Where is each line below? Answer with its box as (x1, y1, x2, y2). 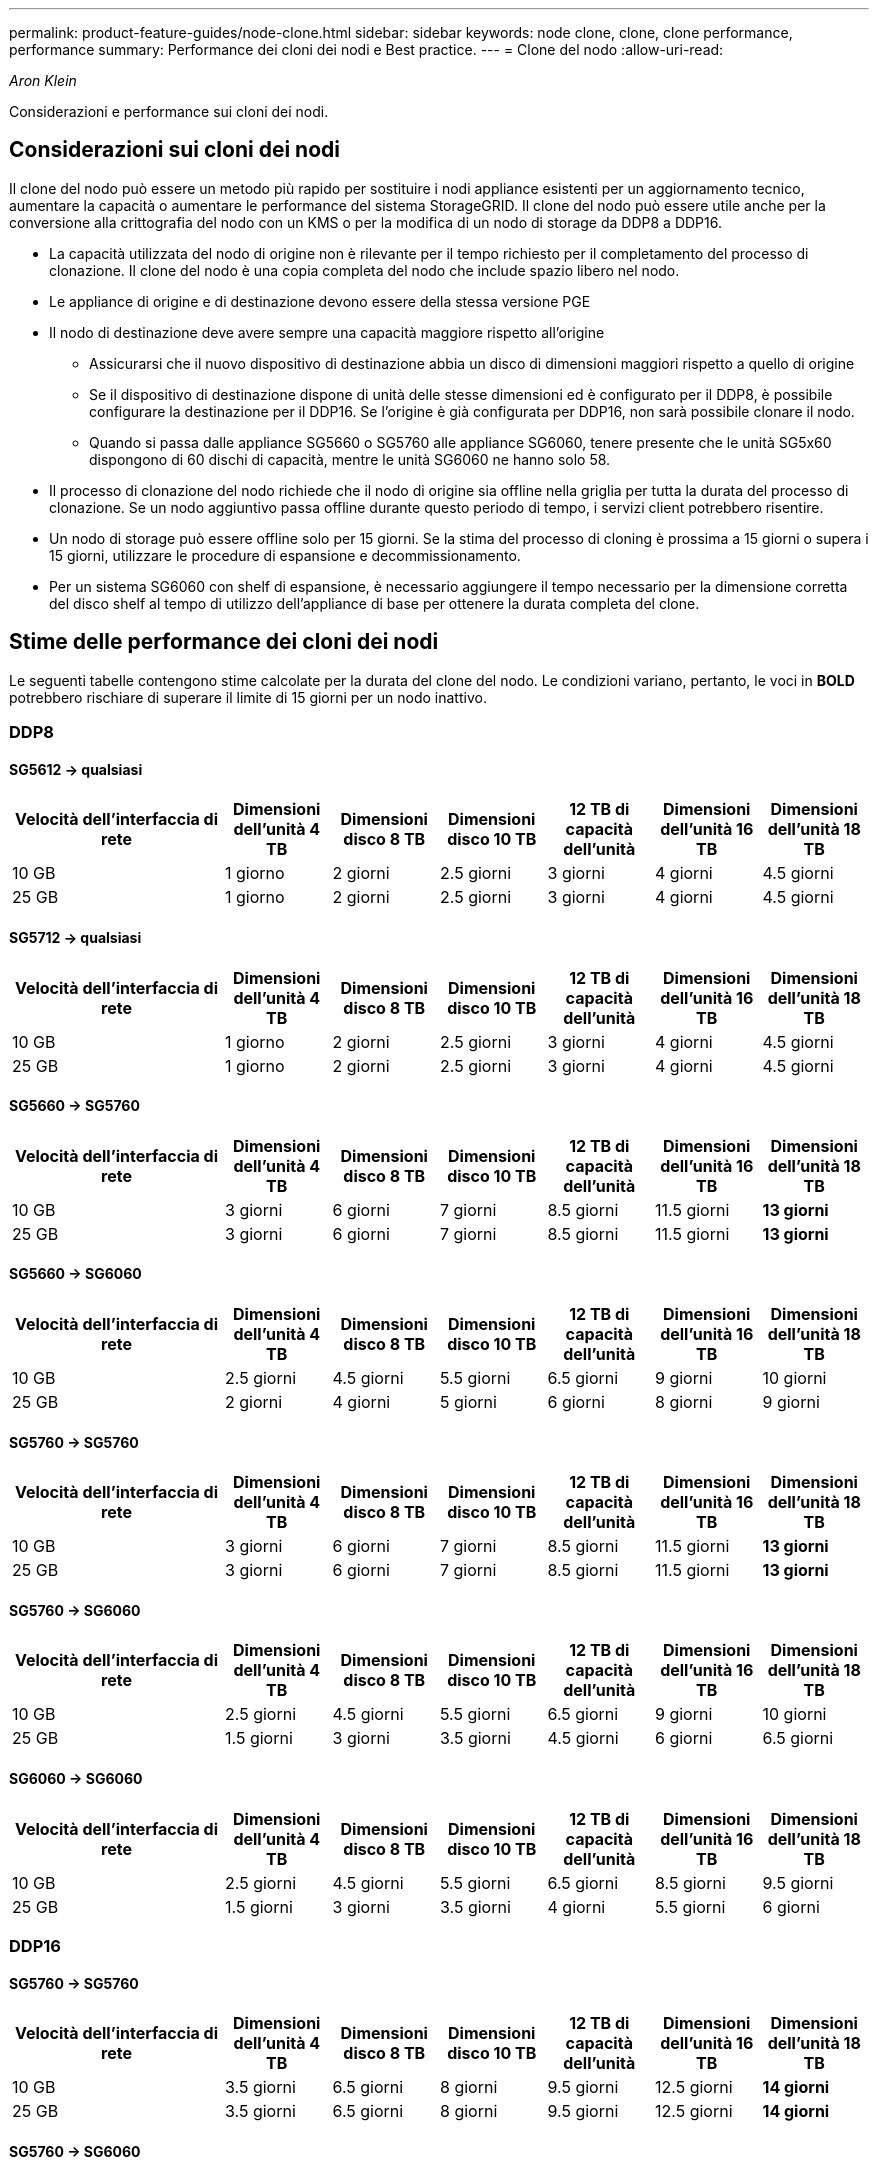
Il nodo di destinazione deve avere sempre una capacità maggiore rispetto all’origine (49, 323, 605, 341)
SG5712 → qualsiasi (9, 928, 142, 946)
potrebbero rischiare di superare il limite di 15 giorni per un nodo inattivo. (9, 688, 487, 706)
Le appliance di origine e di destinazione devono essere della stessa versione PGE (49, 292, 591, 310)
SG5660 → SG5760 (9, 1097, 140, 1115)
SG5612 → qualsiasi (9, 760, 143, 778)
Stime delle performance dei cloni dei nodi (9, 629, 439, 655)
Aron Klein (9, 72, 77, 89)
